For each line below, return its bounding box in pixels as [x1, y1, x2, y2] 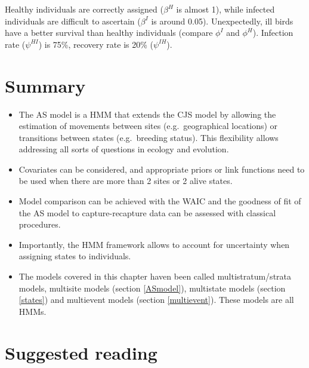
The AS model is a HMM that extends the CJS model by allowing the [18, 108, 276, 120]
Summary [5, 73, 86, 97]
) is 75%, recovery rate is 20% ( [38, 38, 153, 50]
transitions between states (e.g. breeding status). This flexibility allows [18, 131, 279, 143]
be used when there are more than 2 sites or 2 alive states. [18, 174, 233, 187]
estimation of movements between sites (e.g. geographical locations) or [18, 119, 278, 132]
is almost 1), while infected [176, 3, 275, 15]
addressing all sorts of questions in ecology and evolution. [18, 143, 229, 155]
